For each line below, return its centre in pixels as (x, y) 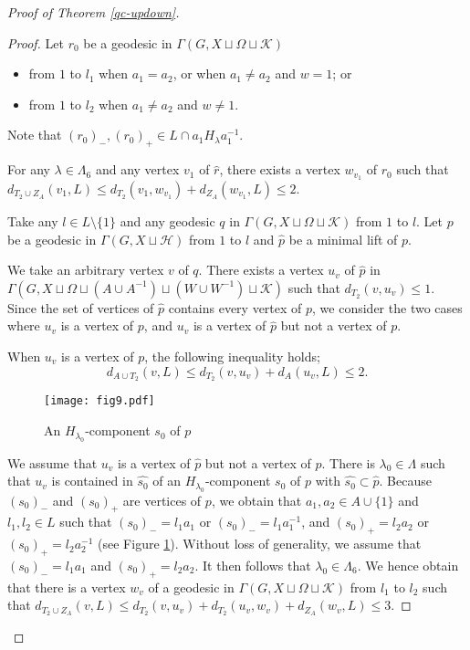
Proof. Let (36, 42)
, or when (199, 73)
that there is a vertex (67, 587)
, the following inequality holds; (232, 356)
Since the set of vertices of (81, 307)
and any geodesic (167, 221)
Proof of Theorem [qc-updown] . (94, 12)
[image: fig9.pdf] (99, 401)
